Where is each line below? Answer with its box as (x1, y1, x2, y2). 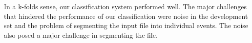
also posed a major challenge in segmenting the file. (4, 29, 158, 40)
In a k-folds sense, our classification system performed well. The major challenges (4, 1, 247, 11)
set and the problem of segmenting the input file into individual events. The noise (4, 20, 249, 30)
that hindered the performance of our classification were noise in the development (4, 11, 248, 21)
